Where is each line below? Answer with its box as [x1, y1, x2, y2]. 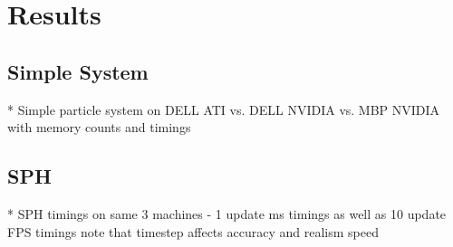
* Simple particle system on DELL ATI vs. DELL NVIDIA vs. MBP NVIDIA [7, 100, 440, 119]
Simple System [7, 57, 149, 85]
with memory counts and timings [7, 118, 191, 137]
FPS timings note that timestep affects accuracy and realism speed [7, 222, 379, 241]
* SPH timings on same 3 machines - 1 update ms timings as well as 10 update [7, 204, 447, 223]
